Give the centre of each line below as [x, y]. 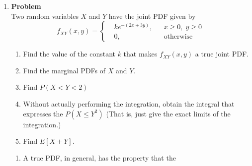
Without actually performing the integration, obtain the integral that [129, 103]
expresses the [43, 113]
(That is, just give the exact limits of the [168, 113]
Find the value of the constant [69, 54]
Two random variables [45, 16]
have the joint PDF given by [152, 16]
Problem [26, 6]
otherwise [178, 37]
